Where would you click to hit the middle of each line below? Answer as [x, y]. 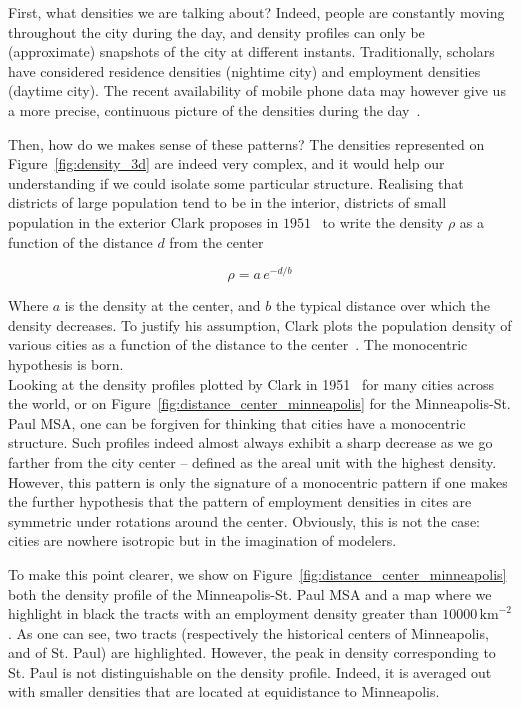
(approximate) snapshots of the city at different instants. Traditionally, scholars [251, 51]
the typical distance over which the [382, 305]
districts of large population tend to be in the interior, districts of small [227, 202]
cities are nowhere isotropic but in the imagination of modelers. [202, 540]
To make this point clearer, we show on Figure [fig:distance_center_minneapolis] [257, 573]
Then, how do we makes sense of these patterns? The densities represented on [246, 143]
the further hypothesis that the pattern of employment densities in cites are [240, 501]
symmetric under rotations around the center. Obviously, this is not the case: [244, 520]
